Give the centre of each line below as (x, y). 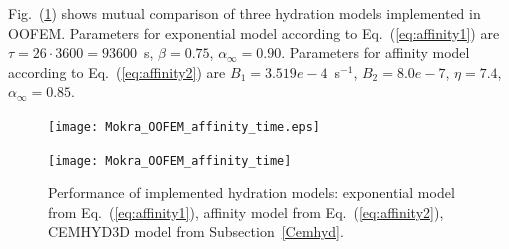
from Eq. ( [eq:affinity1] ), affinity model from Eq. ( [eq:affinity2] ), (246, 211)
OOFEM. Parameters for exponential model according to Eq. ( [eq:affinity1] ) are (254, 32)
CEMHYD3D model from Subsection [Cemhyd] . (196, 231)
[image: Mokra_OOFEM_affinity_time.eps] (184, 126)
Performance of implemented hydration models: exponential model (251, 192)
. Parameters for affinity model (375, 52)
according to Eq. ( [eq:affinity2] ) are (117, 71)
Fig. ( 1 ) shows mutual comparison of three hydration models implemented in (244, 13)
